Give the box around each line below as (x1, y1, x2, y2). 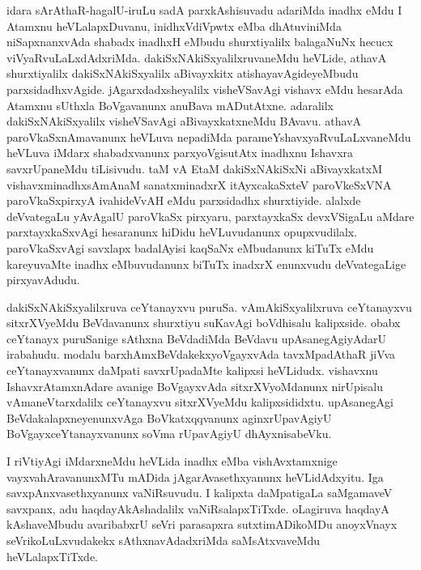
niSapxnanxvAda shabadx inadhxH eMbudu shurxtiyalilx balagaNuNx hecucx (6, 33, 393, 50)
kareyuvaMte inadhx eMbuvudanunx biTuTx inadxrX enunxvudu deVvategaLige (6, 255, 406, 272)
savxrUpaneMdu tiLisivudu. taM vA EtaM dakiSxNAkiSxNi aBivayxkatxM (6, 160, 383, 177)
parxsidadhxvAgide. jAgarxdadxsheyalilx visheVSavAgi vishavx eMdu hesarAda (6, 80, 403, 97)
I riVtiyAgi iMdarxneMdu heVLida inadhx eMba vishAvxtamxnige (6, 453, 338, 470)
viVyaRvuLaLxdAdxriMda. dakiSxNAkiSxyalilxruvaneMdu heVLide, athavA (6, 49, 387, 66)
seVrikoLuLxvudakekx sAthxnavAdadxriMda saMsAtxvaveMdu (6, 532, 321, 548)
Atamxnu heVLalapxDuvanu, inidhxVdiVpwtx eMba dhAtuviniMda (6, 17, 342, 34)
